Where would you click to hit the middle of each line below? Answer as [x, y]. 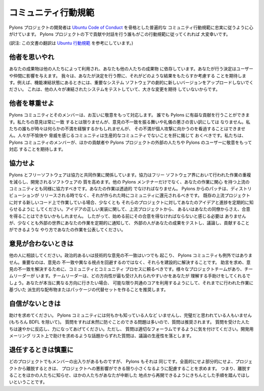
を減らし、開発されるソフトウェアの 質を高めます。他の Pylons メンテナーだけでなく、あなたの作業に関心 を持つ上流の [129, 182]
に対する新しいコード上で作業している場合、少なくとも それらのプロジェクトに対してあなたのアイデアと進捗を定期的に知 [131, 202]
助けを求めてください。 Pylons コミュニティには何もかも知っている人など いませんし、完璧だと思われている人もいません [130, 315]
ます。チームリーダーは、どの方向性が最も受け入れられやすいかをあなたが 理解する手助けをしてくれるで [145, 276]
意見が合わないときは [41, 244]
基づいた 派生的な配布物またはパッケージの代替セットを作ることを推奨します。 [89, 290]
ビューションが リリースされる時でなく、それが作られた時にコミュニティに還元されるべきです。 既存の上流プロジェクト [130, 195]
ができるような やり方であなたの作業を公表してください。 [67, 230]
